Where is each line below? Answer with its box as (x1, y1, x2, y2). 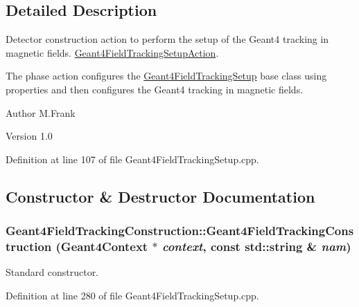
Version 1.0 (6, 129, 53, 143)
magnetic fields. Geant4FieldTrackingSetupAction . (6, 45, 219, 59)
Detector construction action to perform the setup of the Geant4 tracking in (6, 32, 329, 46)
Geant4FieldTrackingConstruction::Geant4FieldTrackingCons (6, 222, 354, 239)
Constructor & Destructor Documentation (6, 185, 315, 207)
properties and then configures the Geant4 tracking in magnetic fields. (6, 82, 304, 96)
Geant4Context (60, 237, 148, 254)
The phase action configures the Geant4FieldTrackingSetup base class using (6, 68, 327, 83)
